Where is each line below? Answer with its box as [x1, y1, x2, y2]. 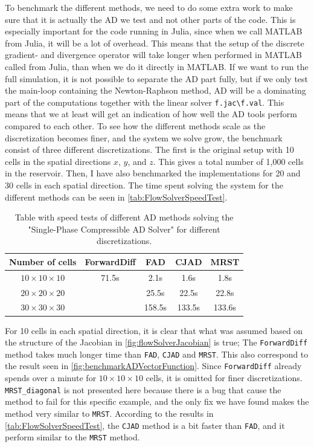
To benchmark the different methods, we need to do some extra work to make [5, 1, 293, 13]
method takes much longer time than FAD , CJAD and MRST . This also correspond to [5, 347, 309, 360]
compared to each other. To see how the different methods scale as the [5, 120, 266, 132]
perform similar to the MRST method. [5, 431, 140, 443]
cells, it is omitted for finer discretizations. [146, 371, 303, 384]
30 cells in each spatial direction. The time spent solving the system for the [5, 178, 283, 191]
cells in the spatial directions [5, 155, 111, 167]
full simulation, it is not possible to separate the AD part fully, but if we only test [5, 72, 309, 85]
